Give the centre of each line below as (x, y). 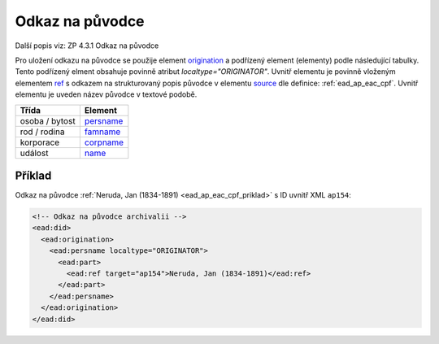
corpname (104, 142)
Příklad (33, 175)
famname (102, 132)
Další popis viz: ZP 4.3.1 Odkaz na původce (87, 46)
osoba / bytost (48, 120)
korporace (40, 142)
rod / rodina (42, 132)
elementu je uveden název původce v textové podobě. (106, 94)
